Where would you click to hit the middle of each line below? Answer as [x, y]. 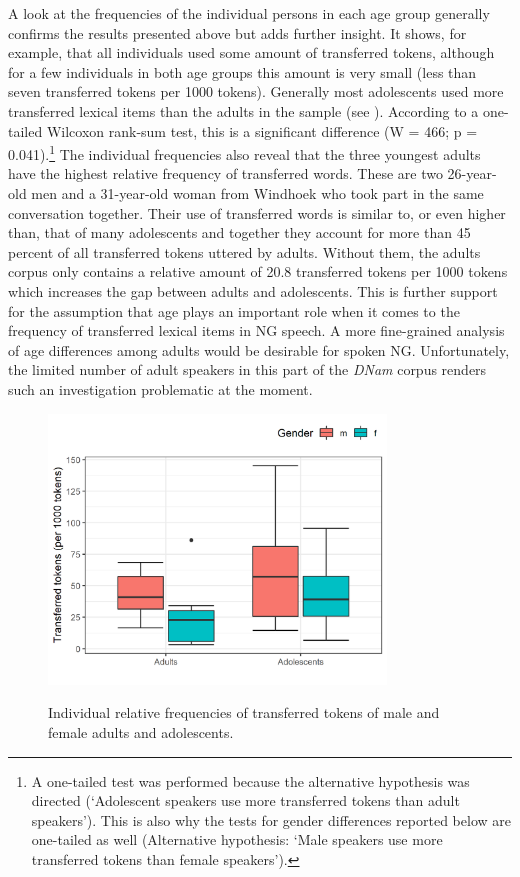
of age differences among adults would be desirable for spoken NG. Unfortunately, [259, 349]
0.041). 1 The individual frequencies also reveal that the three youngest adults [244, 152]
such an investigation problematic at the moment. [160, 388]
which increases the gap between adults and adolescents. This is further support [253, 290]
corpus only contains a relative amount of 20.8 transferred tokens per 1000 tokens [258, 271]
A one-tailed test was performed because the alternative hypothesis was [250, 780]
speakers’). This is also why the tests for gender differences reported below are [271, 819]
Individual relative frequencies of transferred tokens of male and [244, 712]
